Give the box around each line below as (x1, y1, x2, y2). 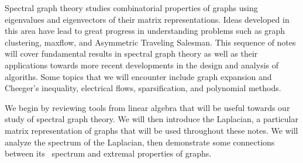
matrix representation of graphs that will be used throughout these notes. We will (5, 124, 298, 136)
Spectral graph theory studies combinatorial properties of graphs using (5, 2, 258, 13)
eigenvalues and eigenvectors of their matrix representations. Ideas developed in (5, 13, 290, 25)
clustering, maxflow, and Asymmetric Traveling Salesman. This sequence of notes (5, 36, 296, 48)
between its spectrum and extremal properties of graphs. (5, 147, 212, 159)
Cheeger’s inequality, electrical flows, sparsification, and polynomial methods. (5, 82, 281, 94)
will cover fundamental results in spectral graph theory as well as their (5, 47, 258, 60)
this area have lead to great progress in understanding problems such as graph (5, 25, 285, 37)
